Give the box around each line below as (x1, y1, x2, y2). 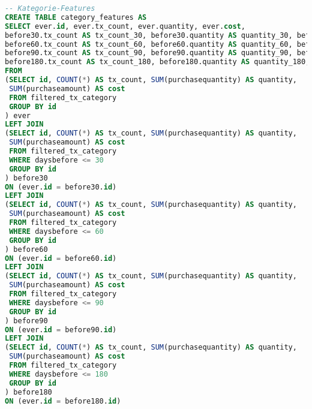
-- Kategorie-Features (5, 4, 95, 13)
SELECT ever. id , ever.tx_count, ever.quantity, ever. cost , (5, 22, 245, 31)
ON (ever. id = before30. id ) (5, 182, 117, 191)
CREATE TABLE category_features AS (5, 13, 147, 22)
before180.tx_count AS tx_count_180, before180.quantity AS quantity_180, (5, 58, 310, 67)
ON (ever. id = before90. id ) (5, 325, 117, 334)
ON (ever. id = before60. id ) (5, 254, 117, 263)
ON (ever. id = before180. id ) (5, 396, 121, 405)
